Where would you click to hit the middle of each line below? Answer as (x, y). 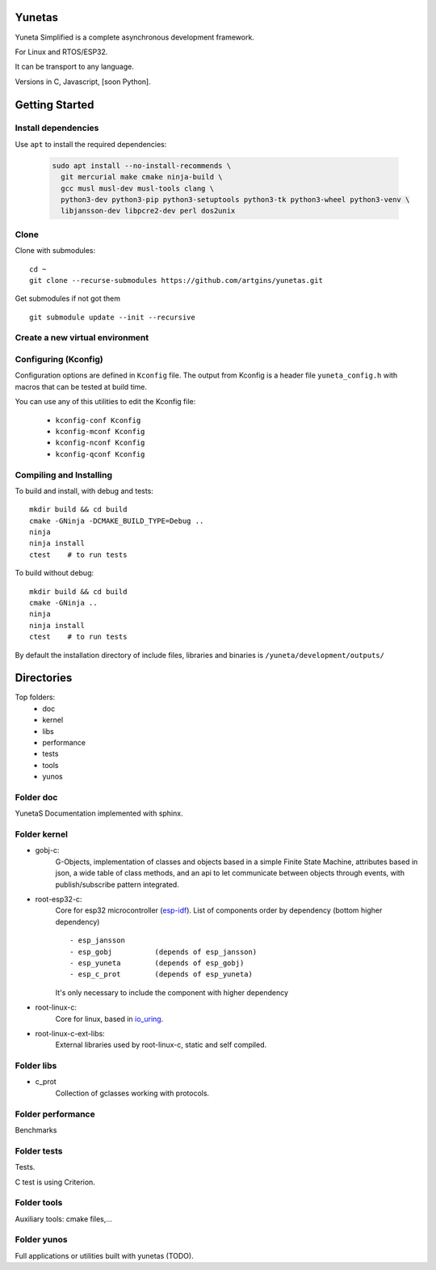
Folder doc (36, 797)
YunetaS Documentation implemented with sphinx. (99, 813)
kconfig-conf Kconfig (98, 420)
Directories (44, 678)
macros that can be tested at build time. (81, 386)
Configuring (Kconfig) (59, 360)
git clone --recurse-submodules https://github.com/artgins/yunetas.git (176, 280)
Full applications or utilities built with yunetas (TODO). (104, 1255)
